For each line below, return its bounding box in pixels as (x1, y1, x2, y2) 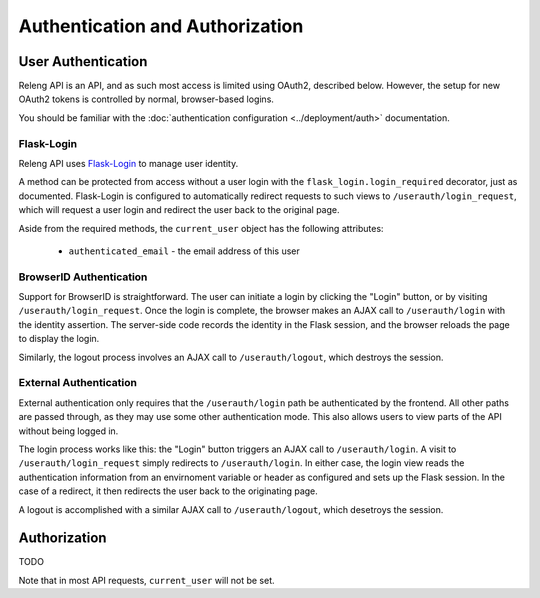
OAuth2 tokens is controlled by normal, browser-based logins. (18, 93, 275, 105)
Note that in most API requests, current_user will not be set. (18, 574, 275, 586)
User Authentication (18, 53, 148, 70)
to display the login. (18, 333, 100, 345)
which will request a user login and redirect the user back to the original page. (18, 204, 340, 216)
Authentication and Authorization (18, 15, 304, 37)
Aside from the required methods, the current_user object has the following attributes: (18, 222, 384, 234)
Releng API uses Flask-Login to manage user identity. (18, 157, 239, 169)
